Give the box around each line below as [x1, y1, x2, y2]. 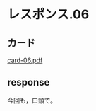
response [7, 76, 50, 88]
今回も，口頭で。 [7, 96, 56, 105]
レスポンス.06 [7, 6, 90, 23]
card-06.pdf [7, 56, 43, 64]
